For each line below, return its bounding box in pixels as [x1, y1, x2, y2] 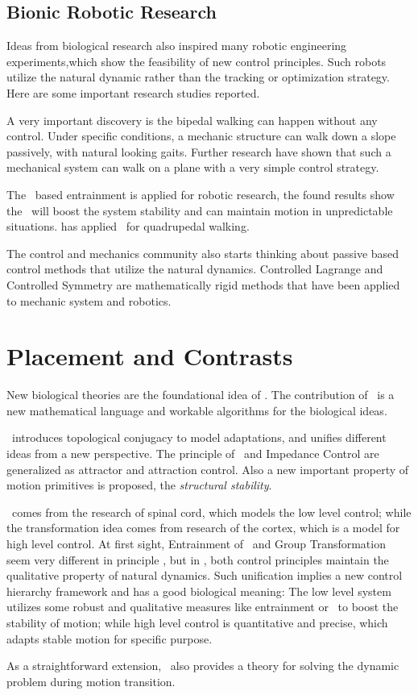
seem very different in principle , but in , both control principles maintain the [6, 551, 389, 568]
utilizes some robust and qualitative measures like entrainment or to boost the [6, 598, 399, 615]
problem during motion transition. [6, 672, 176, 689]
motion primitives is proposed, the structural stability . [6, 477, 272, 493]
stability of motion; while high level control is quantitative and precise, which [6, 614, 388, 630]
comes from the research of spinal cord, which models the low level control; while [11, 503, 412, 520]
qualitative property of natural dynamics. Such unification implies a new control [6, 567, 403, 584]
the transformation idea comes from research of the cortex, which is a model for [6, 519, 400, 536]
